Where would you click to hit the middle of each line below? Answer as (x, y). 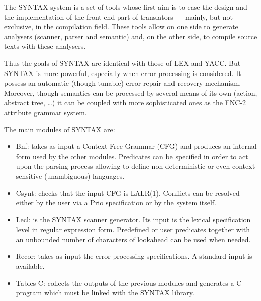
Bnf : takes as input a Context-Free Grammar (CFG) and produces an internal (136, 146)
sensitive (29, 175)
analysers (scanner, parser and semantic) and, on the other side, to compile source (131, 36)
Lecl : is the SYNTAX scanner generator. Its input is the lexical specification (133, 219)
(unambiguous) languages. (84, 175)
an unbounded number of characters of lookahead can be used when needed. (133, 239)
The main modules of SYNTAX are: (60, 129)
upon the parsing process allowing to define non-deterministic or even (123, 166)
